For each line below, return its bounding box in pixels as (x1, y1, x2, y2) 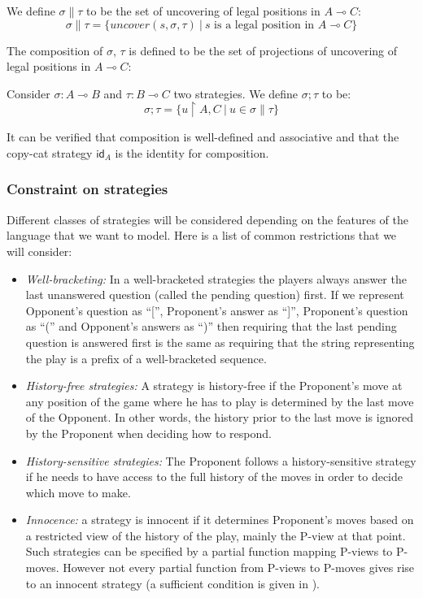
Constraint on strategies (7, 179, 168, 199)
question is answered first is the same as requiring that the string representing (25, 333, 415, 350)
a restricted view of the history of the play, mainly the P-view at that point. (25, 526, 406, 544)
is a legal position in (214, 19, 315, 31)
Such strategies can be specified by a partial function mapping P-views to (25, 543, 393, 560)
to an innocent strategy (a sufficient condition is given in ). (25, 574, 320, 591)
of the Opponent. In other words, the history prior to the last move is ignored (25, 409, 413, 426)
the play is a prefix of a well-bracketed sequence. (25, 349, 267, 366)
